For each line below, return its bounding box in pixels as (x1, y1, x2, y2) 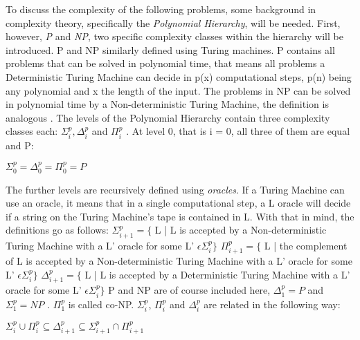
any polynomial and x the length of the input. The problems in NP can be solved (6, 83, 351, 97)
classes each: (6, 124, 58, 138)
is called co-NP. (68, 296, 134, 311)
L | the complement (264, 238, 348, 252)
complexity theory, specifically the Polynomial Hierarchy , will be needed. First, (6, 15, 341, 30)
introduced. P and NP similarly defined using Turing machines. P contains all (6, 42, 335, 57)
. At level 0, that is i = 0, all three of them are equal (126, 124, 350, 138)
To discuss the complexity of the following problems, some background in (6, 2, 316, 16)
